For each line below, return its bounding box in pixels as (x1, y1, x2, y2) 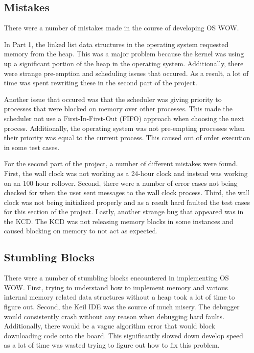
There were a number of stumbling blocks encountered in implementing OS (4, 273, 229, 283)
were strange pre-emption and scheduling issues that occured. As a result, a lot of (4, 68, 249, 78)
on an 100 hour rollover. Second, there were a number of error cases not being (4, 177, 237, 188)
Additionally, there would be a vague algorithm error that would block (4, 321, 215, 331)
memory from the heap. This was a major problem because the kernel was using (4, 49, 244, 59)
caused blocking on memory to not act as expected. (4, 226, 158, 236)
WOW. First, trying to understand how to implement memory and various (4, 282, 228, 292)
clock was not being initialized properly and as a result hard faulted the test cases (4, 197, 250, 207)
